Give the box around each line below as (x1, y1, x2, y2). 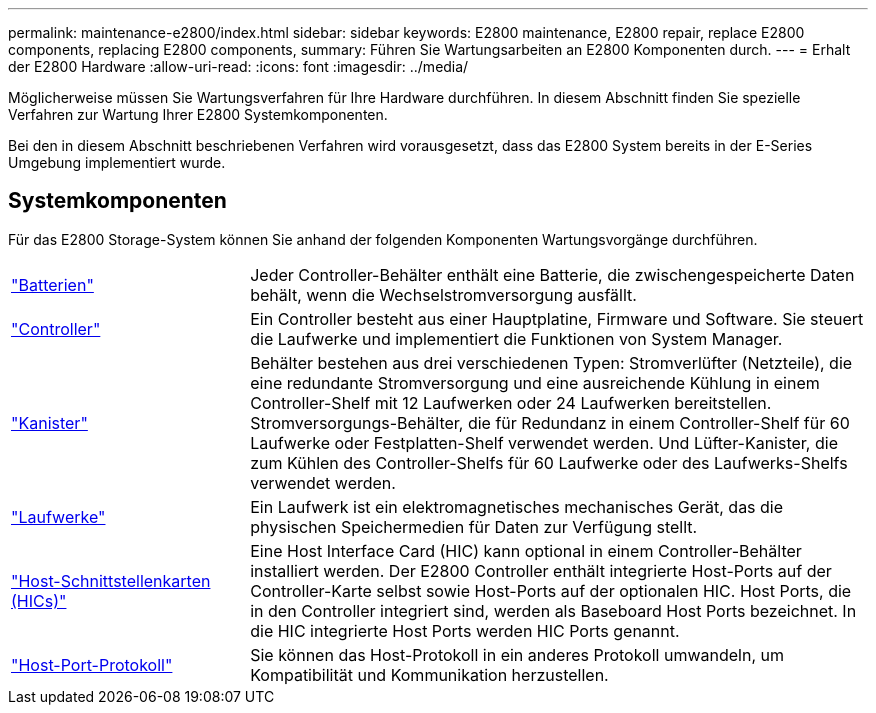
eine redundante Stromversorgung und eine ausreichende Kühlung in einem (250, 372, 820, 393)
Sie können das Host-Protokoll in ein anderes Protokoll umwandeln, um (250, 644, 784, 665)
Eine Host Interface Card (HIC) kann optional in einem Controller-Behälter (250, 540, 802, 561)
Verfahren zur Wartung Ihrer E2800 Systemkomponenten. (8, 106, 388, 123)
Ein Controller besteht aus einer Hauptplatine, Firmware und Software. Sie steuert (250, 308, 864, 329)
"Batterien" (11, 274, 94, 295)
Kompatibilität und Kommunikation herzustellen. (250, 664, 609, 685)
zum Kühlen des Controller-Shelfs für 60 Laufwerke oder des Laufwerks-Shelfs (250, 452, 848, 473)
